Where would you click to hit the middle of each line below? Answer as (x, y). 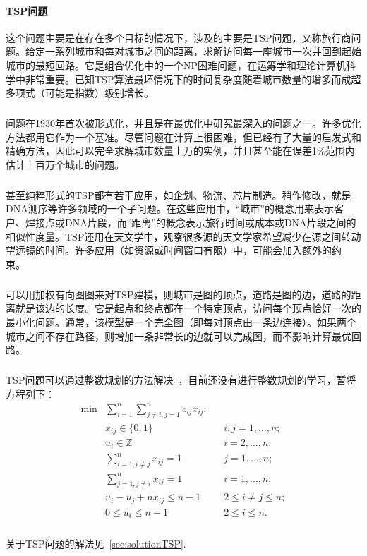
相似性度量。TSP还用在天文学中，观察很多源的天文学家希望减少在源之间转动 (183, 236)
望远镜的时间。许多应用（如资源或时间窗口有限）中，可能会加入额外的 (169, 250)
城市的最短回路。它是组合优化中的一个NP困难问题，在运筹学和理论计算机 (176, 65)
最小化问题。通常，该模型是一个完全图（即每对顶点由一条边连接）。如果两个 (181, 322)
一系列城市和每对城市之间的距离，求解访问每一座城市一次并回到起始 (203, 51)
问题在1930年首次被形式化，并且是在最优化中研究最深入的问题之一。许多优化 (183, 123)
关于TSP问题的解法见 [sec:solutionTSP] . (96, 543)
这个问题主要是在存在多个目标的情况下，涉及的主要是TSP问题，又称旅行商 (179, 37)
